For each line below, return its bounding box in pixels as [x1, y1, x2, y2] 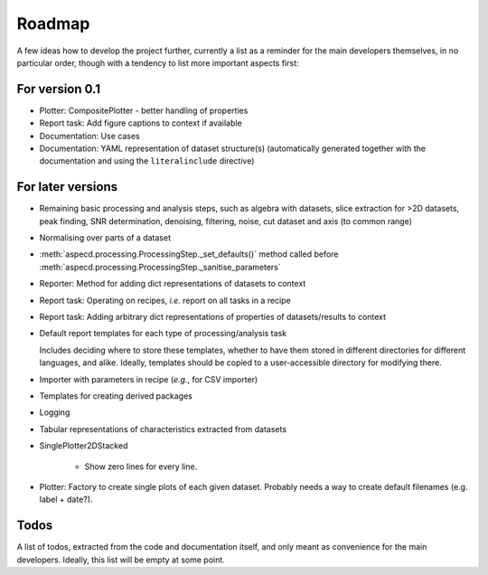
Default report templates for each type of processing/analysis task [39, 328, 287, 339]
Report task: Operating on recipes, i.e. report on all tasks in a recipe [39, 295, 291, 306]
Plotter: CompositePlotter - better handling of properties [39, 105, 249, 116]
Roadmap [16, 14, 90, 33]
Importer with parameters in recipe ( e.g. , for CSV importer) [39, 373, 258, 384]
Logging [39, 407, 70, 418]
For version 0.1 [16, 81, 101, 97]
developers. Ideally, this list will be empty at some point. [16, 554, 225, 565]
